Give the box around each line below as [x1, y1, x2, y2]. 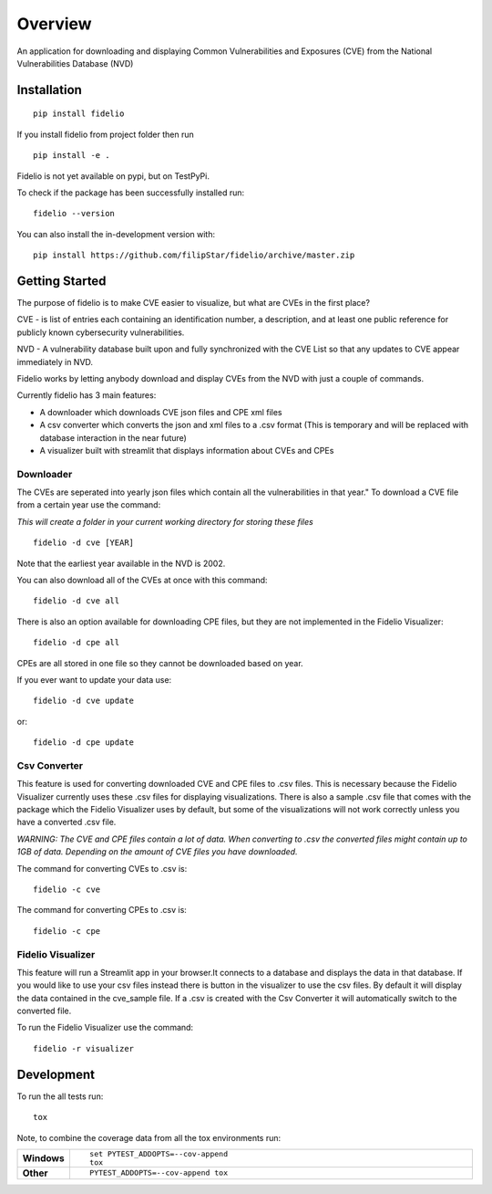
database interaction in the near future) [39, 432, 187, 443]
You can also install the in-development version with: [16, 228, 216, 239]
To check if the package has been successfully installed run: [16, 187, 245, 198]
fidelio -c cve [33, 884, 101, 895]
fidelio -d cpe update [33, 738, 135, 748]
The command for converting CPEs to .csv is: [16, 905, 187, 916]
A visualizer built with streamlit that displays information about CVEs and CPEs [39, 445, 334, 456]
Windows [22, 1151, 65, 1164]
